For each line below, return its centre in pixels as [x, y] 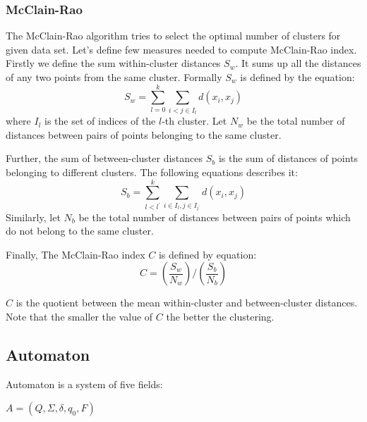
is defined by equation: [207, 254]
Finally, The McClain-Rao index [76, 254]
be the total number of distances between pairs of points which [215, 217]
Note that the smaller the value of [79, 316]
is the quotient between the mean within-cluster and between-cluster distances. [187, 303]
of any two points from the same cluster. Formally [114, 77]
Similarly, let [33, 217]
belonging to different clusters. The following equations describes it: [152, 172]
